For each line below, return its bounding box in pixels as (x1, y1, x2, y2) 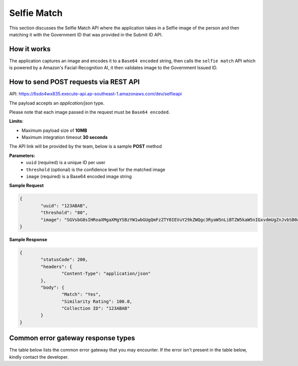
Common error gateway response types (9, 334, 135, 343)
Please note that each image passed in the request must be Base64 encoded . (9, 109, 170, 115)
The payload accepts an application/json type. (9, 100, 105, 106)
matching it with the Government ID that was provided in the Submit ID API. (9, 31, 163, 37)
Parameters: (9, 152, 36, 159)
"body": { (40, 284, 65, 290)
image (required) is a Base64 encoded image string (26, 174, 132, 180)
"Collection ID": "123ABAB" (61, 306, 130, 311)
